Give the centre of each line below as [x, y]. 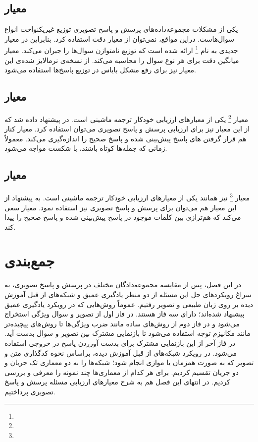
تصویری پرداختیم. [30, 391]
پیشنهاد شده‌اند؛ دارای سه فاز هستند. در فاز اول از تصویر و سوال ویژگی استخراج [125, 314]
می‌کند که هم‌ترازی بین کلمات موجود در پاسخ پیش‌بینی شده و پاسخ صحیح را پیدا [123, 217]
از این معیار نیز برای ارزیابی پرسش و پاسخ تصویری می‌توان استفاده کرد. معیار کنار [127, 129]
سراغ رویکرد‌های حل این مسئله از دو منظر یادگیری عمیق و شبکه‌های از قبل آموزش [128, 294]
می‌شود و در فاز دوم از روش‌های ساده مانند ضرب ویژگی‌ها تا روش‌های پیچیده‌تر [122, 323]
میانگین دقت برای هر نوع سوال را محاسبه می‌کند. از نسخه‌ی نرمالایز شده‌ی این [122, 60]
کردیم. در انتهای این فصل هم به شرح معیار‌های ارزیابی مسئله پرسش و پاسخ [117, 382]
